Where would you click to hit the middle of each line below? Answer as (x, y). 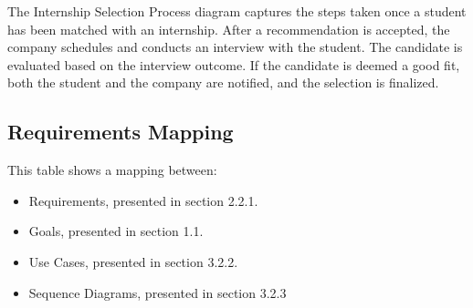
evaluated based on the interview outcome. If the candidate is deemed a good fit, (234, 64)
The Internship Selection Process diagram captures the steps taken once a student (237, 11)
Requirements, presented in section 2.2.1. (143, 200)
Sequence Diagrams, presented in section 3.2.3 (158, 292)
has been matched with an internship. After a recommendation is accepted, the (229, 29)
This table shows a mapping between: (112, 170)
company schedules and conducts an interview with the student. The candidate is (235, 47)
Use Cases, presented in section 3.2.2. (133, 261)
